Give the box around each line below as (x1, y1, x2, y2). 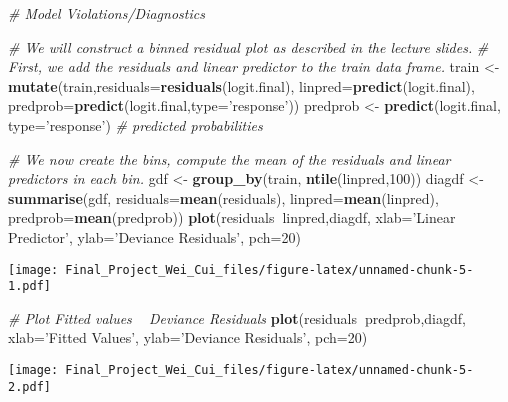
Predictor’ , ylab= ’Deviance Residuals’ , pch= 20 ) (8, 226, 301, 247)
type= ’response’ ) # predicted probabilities (8, 114, 263, 135)
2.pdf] (8, 379, 51, 394)
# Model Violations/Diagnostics (8, 3, 205, 23)
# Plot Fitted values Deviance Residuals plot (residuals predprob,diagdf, (8, 307, 466, 328)
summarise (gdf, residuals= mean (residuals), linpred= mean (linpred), (8, 187, 439, 208)
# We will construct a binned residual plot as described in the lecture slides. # (8, 36, 489, 57)
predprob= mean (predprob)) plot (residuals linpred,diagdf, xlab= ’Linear (8, 207, 456, 228)
